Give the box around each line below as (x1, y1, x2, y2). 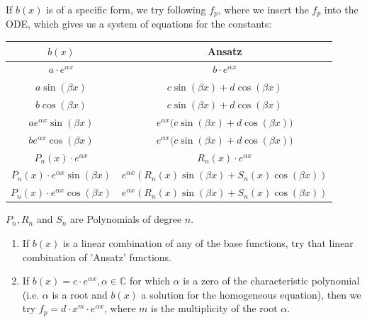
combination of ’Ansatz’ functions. (22, 249, 171, 264)
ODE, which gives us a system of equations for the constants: (6, 16, 272, 31)
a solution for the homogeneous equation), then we (141, 287, 361, 301)
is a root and (52, 287, 108, 301)
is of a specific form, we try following (46, 2, 206, 16)
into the (324, 2, 358, 16)
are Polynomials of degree (70, 212, 182, 226)
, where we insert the (218, 2, 309, 16)
